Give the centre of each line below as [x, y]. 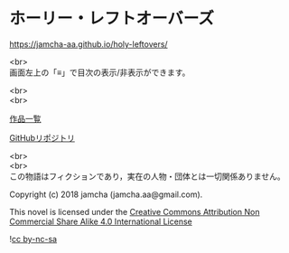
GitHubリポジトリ [42, 137]
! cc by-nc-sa [33, 239]
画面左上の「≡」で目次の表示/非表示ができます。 [100, 72]
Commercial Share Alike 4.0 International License [101, 221]
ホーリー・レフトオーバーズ [112, 19]
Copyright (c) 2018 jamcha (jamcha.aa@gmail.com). [106, 194]
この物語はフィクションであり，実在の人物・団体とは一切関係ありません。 [148, 176]
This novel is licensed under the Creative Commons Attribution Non [135, 211]
